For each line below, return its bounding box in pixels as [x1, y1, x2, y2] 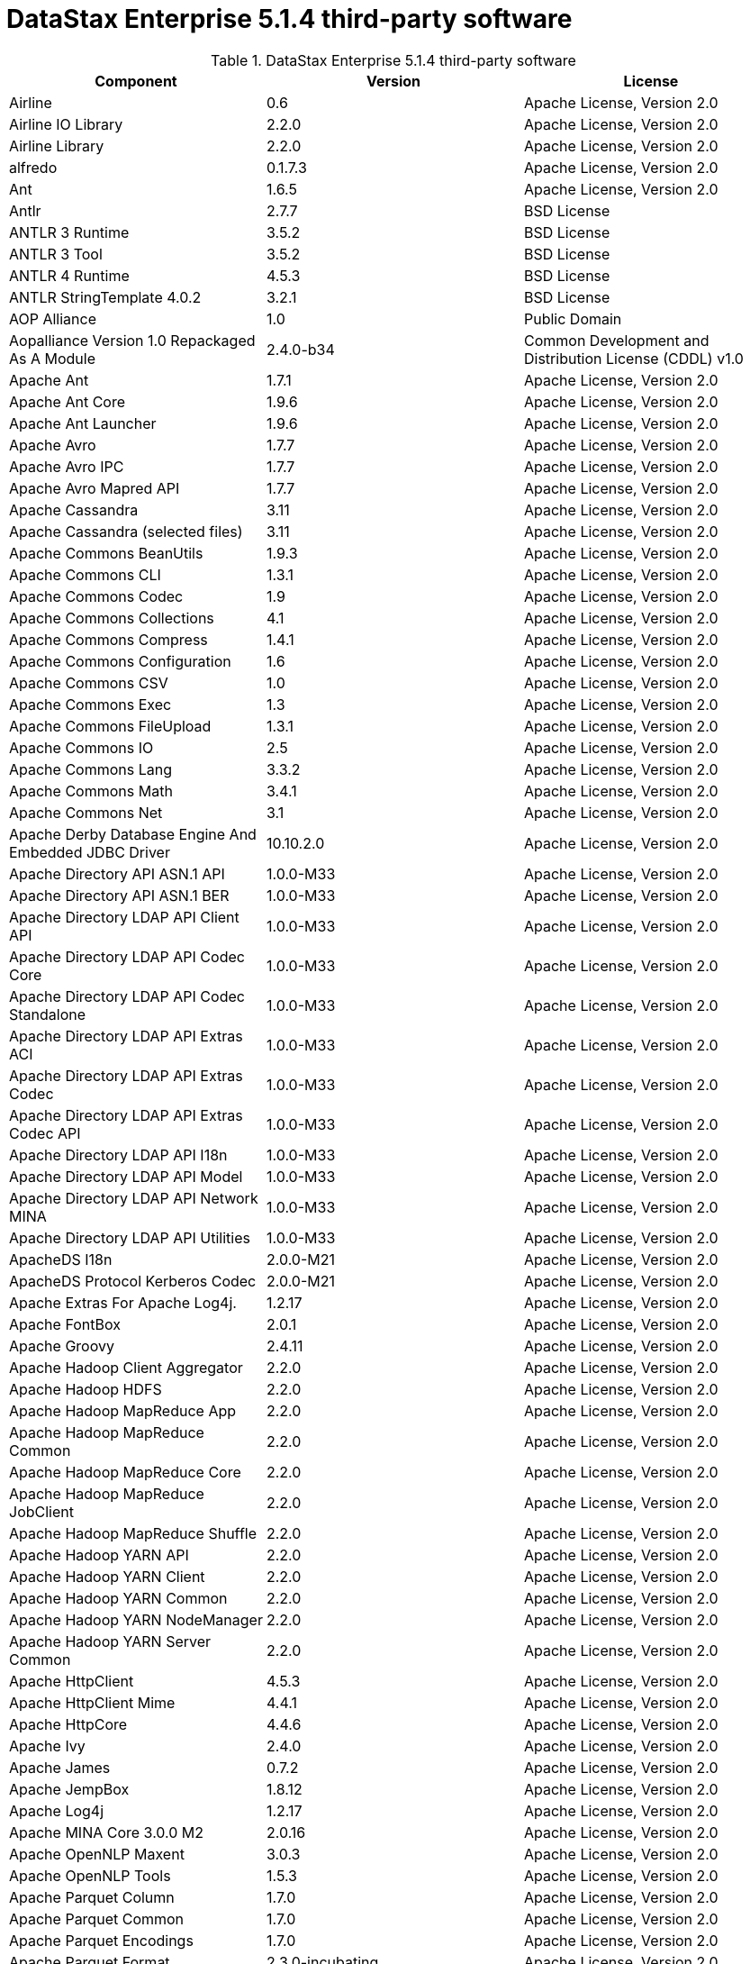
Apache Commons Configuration [9, 651, 231, 670]
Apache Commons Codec [9, 586, 184, 605]
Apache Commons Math [9, 781, 173, 800]
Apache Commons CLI [9, 565, 161, 584]
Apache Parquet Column [9, 1887, 175, 1906]
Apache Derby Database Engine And [9, 824, 257, 843]
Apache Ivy [9, 1736, 86, 1755]
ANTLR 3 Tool [9, 244, 103, 263]
